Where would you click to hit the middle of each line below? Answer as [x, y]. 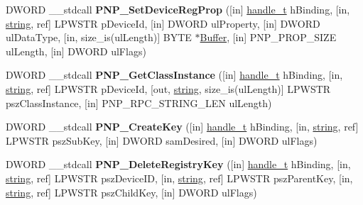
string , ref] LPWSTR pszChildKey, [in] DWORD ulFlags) [131, 192]
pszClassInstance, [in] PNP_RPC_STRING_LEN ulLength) [139, 102]
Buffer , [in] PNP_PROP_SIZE [268, 37]
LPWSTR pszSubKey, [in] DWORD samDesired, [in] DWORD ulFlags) [162, 140]
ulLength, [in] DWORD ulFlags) [76, 51]
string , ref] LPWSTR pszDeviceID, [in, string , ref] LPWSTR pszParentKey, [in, [179, 178]
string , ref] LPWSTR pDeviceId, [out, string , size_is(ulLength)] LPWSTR [168, 88]
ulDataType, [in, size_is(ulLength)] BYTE [99, 37]
